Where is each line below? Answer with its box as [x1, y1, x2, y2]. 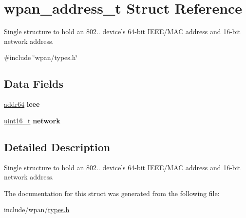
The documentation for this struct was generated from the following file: [4, 188, 220, 198]
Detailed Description [4, 139, 111, 154]
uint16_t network [4, 115, 60, 125]
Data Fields [4, 76, 64, 91]
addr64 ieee [4, 99, 40, 109]
